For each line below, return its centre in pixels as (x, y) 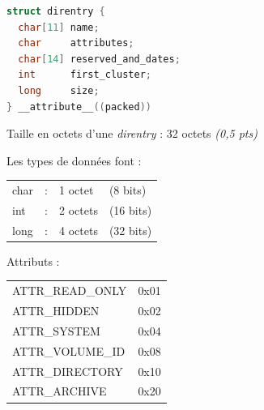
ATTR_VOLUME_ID (69, 350)
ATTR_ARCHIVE (60, 391)
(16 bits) (130, 209)
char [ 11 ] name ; (59, 27)
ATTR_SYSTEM (56, 330)
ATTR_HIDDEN (56, 311)
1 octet (77, 190)
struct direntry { (56, 11)
